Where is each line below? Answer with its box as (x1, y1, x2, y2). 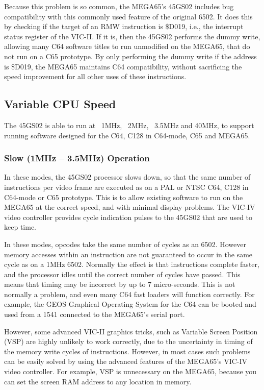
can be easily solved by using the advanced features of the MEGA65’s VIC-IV (4, 356, 248, 367)
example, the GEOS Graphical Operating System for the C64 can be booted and (4, 299, 256, 309)
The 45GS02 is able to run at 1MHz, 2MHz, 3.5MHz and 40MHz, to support (4, 119, 254, 130)
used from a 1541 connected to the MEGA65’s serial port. (4, 309, 185, 320)
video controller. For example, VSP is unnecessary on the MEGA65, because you (4, 366, 257, 377)
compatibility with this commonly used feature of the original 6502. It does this (4, 11, 253, 21)
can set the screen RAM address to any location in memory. (4, 376, 192, 386)
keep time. (4, 222, 36, 232)
